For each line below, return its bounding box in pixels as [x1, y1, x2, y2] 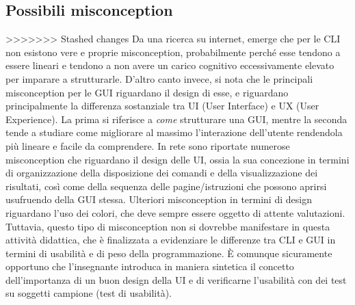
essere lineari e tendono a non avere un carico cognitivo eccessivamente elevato [5, 58, 334, 72]
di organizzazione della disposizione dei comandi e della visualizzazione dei [5, 165, 318, 180]
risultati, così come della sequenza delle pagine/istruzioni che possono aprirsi [5, 178, 327, 193]
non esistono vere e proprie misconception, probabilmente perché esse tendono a [5, 44, 341, 59]
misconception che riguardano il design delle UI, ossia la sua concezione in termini [5, 152, 350, 166]
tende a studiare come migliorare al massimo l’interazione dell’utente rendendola [5, 125, 343, 140]
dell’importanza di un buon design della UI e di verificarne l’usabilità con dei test [5, 272, 347, 287]
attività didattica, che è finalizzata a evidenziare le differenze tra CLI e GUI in [5, 233, 336, 247]
